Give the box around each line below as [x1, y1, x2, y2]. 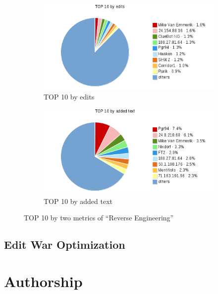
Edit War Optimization [4, 237, 125, 252]
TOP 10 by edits [44, 91, 95, 101]
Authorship [4, 271, 83, 291]
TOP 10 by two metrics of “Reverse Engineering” [24, 212, 174, 223]
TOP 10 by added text [44, 196, 113, 206]
